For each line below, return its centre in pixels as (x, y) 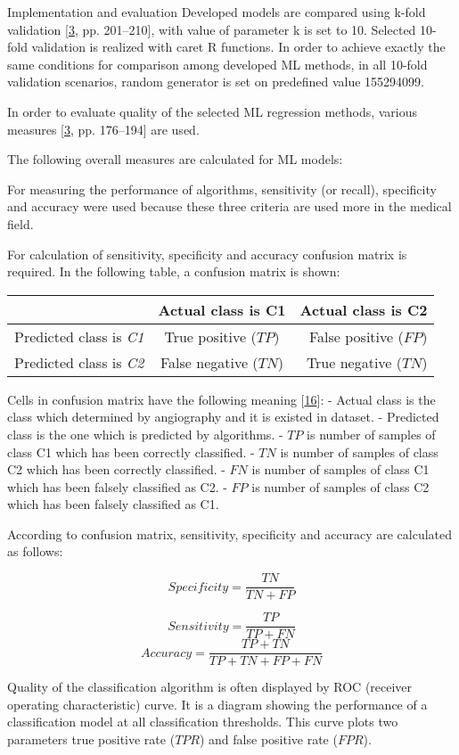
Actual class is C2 (364, 309)
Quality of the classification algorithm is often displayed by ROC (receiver (210, 687)
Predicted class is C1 (79, 336)
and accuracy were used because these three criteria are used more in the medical (229, 206)
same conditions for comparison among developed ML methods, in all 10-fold (217, 64)
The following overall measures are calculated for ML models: (175, 159)
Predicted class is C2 (79, 362)
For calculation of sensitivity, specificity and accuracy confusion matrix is (207, 254)
